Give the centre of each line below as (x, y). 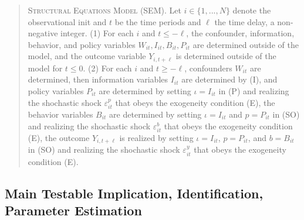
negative (43, 33)
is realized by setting (156, 137)
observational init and (67, 21)
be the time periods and (158, 21)
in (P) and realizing (254, 91)
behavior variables (60, 114)
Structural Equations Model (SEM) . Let (104, 10)
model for (45, 68)
